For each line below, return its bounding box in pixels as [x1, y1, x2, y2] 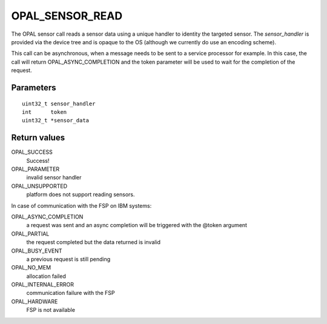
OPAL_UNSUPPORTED [11, 182, 68, 190]
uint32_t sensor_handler [22, 100, 96, 107]
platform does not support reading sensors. [26, 191, 136, 198]
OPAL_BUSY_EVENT [11, 247, 63, 254]
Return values [11, 133, 65, 143]
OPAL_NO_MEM [11, 264, 51, 271]
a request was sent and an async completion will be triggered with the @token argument [26, 222, 248, 229]
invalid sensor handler [26, 174, 82, 181]
